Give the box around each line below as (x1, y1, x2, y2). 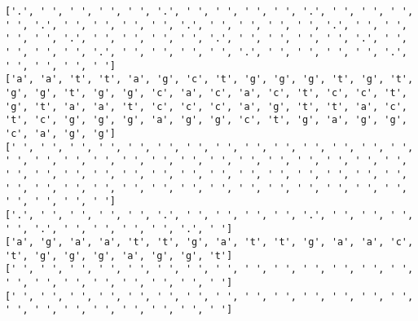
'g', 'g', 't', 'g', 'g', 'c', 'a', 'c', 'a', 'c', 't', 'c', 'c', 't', (5, 86, 407, 99)
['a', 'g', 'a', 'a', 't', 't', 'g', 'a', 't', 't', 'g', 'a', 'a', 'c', (5, 236, 414, 248)
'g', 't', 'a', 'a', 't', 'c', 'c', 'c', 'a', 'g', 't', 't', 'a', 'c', (5, 100, 407, 112)
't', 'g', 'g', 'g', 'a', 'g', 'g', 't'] (5, 249, 233, 262)
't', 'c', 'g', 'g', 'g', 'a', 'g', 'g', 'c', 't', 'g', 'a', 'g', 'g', (5, 114, 407, 126)
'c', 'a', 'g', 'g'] (5, 127, 117, 139)
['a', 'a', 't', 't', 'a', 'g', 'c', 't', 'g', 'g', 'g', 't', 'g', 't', (5, 73, 414, 86)
